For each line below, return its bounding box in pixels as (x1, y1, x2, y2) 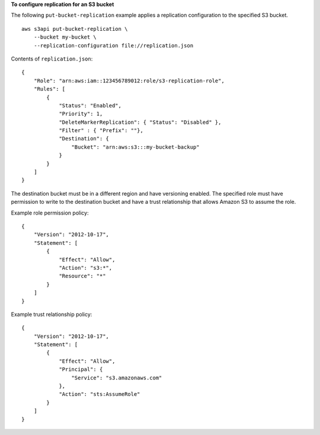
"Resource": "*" (59, 273, 106, 280)
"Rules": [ (33, 86, 66, 92)
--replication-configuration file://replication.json (33, 42, 194, 49)
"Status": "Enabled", (59, 102, 121, 109)
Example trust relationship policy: (11, 311, 92, 318)
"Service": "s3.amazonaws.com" (71, 374, 162, 381)
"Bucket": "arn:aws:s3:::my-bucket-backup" (71, 143, 200, 151)
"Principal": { (59, 366, 103, 373)
